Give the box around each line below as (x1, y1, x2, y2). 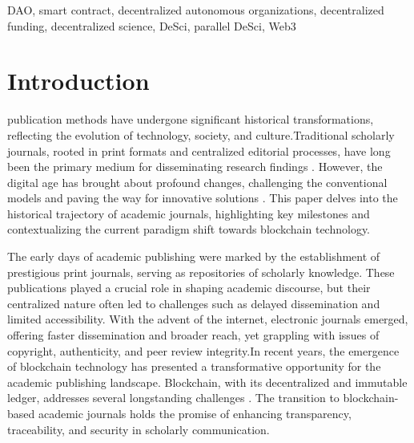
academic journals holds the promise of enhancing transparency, (38, 405, 352, 421)
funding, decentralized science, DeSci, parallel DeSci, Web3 (7, 17, 296, 34)
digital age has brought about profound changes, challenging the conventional (7, 173, 388, 190)
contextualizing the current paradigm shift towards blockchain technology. (7, 221, 371, 238)
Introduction (7, 64, 150, 97)
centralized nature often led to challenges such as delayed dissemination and (7, 295, 380, 311)
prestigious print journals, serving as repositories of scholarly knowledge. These (7, 263, 395, 280)
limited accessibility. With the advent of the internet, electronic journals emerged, (7, 311, 408, 327)
